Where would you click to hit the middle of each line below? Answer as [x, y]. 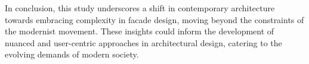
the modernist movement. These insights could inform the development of [140, 31]
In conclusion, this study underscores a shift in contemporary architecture [140, 8]
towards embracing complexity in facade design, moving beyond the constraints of [154, 19]
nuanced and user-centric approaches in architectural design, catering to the [143, 42]
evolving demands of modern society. [72, 54]
